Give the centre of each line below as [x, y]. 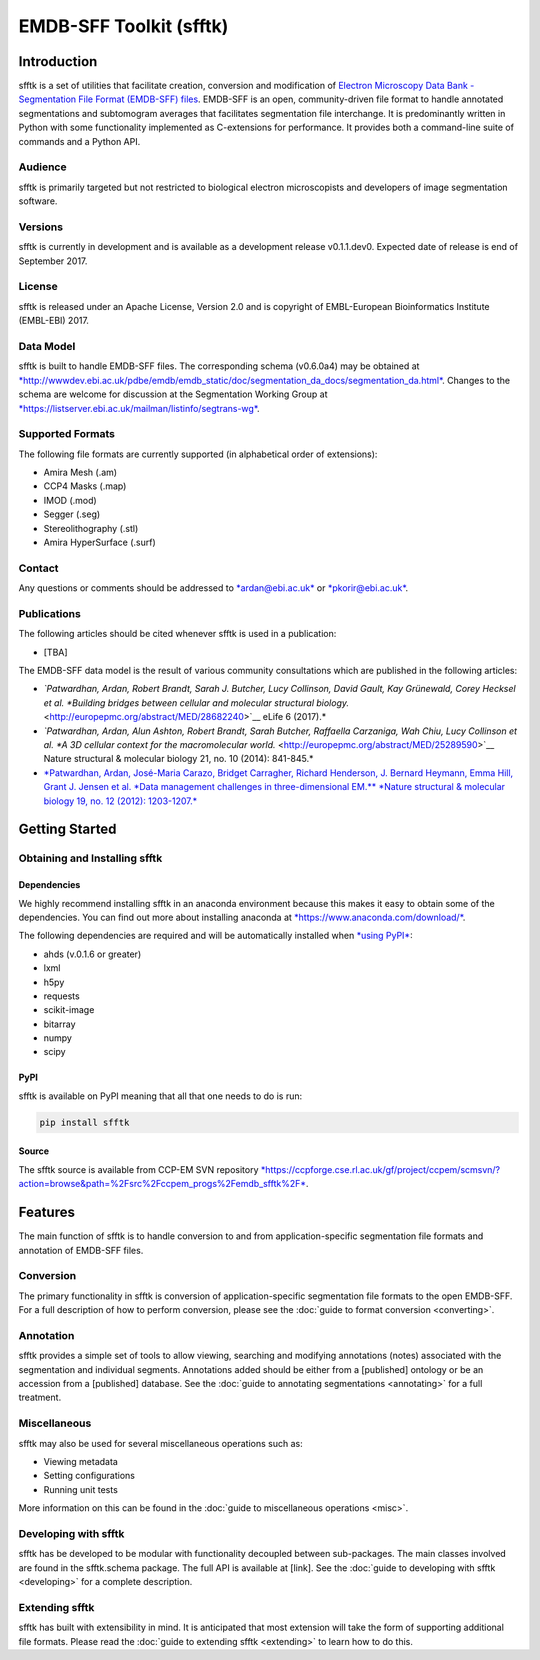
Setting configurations [89, 1476]
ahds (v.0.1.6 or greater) [92, 954]
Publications [50, 613]
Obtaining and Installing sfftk [90, 858]
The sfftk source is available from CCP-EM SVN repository [138, 1169]
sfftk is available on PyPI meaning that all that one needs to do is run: [160, 1096]
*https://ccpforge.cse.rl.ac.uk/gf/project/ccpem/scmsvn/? [380, 1169]
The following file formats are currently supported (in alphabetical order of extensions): [198, 454]
